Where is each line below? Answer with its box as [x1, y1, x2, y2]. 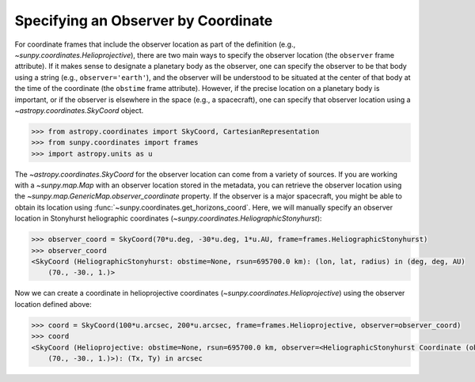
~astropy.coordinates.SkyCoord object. [14, 105, 144, 115]
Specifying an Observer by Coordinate [14, 12, 273, 29]
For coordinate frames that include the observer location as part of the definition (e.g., [14, 40, 296, 49]
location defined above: [14, 299, 92, 308]
